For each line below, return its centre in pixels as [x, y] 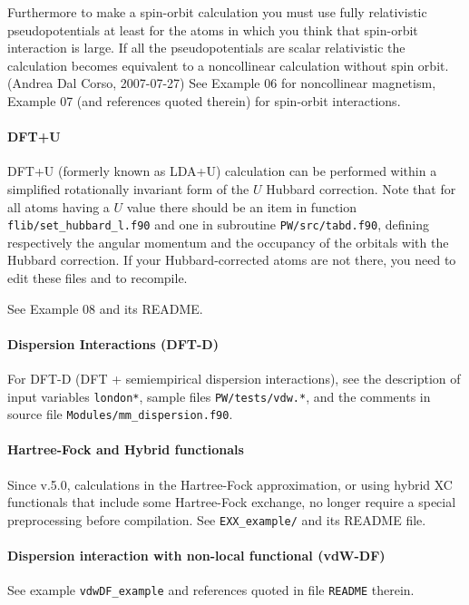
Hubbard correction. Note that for [361, 188]
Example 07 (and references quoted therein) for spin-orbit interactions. [204, 100]
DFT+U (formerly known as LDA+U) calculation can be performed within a [222, 171]
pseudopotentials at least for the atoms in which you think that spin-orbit [213, 29]
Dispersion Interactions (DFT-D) [113, 343]
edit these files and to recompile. [98, 277]
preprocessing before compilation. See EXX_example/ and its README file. [217, 519]
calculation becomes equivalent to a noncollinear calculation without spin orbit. [228, 65]
